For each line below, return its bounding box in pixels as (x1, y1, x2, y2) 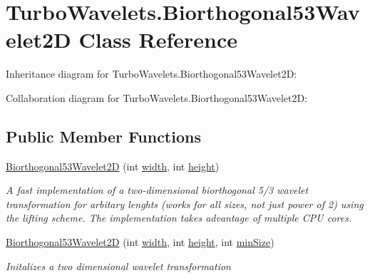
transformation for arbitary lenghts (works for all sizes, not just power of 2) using (6, 196, 364, 211)
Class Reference (78, 25, 237, 54)
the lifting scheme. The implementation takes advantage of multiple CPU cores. (6, 210, 352, 225)
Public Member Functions (6, 125, 201, 147)
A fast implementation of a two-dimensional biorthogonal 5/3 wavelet (6, 182, 309, 197)
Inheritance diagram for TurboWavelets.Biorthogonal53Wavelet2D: (6, 66, 297, 81)
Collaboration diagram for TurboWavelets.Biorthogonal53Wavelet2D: (6, 90, 308, 105)
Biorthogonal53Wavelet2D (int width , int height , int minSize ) (6, 235, 274, 249)
